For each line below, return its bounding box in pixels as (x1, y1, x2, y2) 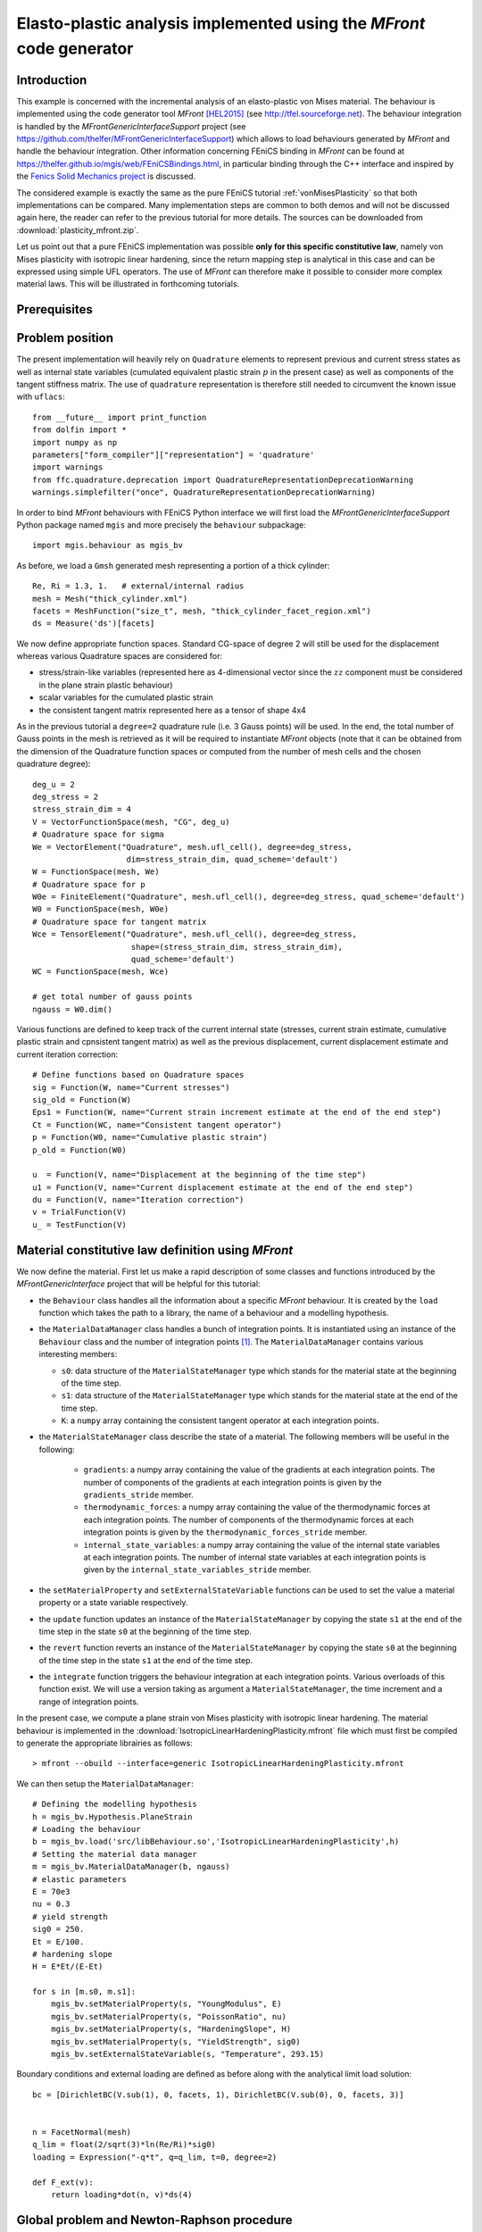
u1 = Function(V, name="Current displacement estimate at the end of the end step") (32, 1182, 414, 1192)
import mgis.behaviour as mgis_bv (32, 540, 183, 551)
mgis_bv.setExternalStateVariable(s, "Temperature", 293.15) (50, 2049, 325, 2060)
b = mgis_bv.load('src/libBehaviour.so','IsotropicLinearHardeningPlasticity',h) (32, 1836, 400, 1847)
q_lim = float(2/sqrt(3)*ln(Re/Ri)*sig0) (32, 2139, 216, 2150)
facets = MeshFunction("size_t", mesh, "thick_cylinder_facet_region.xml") (32, 605, 371, 616)
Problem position (16, 330, 114, 346)
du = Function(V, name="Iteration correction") (32, 1195, 245, 1205)
